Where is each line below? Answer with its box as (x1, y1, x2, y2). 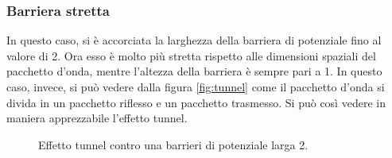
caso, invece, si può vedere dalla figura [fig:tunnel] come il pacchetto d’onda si (6, 79, 385, 94)
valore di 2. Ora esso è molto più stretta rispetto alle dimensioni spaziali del (6, 47, 376, 64)
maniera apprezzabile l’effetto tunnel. (6, 110, 188, 126)
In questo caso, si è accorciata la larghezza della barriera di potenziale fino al (6, 32, 382, 48)
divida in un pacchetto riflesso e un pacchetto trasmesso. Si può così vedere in (6, 94, 386, 110)
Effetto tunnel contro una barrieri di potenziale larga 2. (38, 136, 309, 152)
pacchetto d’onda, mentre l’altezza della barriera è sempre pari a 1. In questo (6, 63, 382, 79)
